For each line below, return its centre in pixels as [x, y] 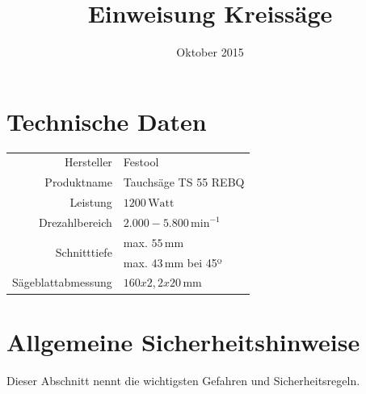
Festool [141, 162]
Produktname [78, 182]
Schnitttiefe [84, 252]
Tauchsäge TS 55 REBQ [184, 182]
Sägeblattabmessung [62, 282]
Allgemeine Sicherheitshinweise [183, 341]
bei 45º [204, 262]
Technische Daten [107, 121]
